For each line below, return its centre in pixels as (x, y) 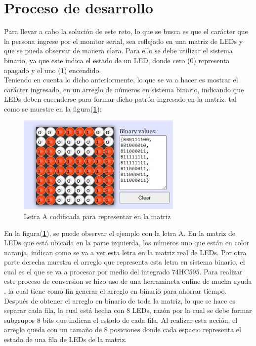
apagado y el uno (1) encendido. (53, 70)
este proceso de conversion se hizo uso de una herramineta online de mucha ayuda (128, 281)
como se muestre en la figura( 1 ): (53, 108)
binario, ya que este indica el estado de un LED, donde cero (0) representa (117, 60)
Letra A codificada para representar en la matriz (97, 216)
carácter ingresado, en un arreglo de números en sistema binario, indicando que (124, 89)
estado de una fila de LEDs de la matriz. (65, 339)
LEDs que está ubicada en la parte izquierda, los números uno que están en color (127, 243)
